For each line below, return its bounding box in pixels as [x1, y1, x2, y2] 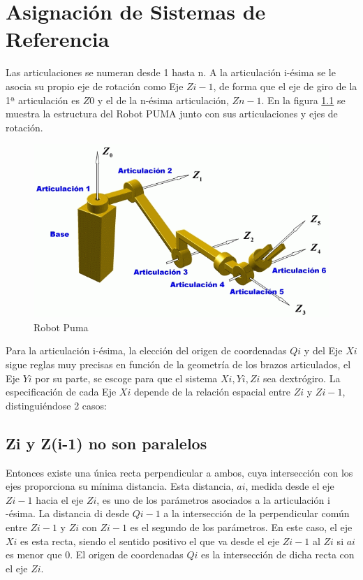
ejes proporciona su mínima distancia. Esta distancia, [6, 479, 234, 493]
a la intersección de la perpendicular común [163, 506, 350, 521]
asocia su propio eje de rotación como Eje [6, 78, 184, 93]
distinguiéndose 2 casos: [6, 398, 107, 412]
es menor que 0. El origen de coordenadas [6, 547, 184, 562]
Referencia [6, 24, 110, 53]
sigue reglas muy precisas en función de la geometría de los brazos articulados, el [6, 357, 351, 372]
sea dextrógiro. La [262, 370, 341, 385]
